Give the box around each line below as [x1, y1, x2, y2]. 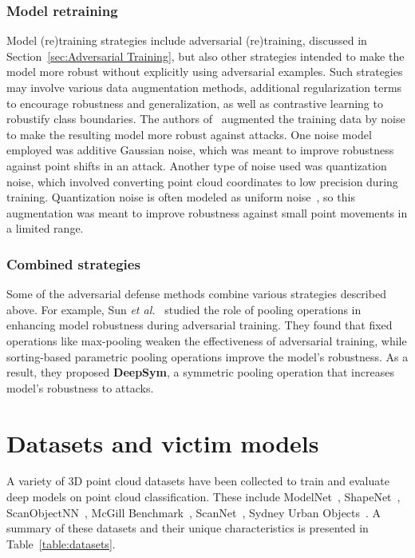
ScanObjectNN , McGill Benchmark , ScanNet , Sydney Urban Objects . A [6, 504, 381, 520]
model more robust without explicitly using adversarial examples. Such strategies [6, 63, 403, 80]
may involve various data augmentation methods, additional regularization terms [6, 79, 402, 95]
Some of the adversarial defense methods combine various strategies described [6, 285, 386, 302]
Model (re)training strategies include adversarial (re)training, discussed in [6, 32, 367, 49]
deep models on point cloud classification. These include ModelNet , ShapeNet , [6, 488, 401, 505]
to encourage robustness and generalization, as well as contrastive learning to [6, 94, 383, 111]
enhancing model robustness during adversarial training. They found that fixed [6, 317, 393, 333]
